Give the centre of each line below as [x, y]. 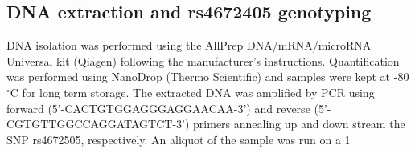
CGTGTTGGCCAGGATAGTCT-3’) [98, 124]
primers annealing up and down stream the [299, 124]
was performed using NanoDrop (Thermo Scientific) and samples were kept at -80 [208, 76]
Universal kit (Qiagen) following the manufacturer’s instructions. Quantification [203, 60]
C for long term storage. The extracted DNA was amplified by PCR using [192, 92]
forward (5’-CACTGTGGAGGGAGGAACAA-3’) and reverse [158, 108]
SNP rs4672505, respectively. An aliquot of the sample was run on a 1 [179, 139]
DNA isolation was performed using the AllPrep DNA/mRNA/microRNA [189, 45]
